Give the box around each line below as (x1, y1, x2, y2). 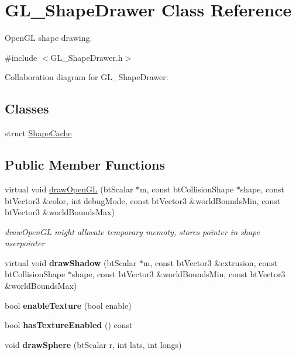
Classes (5, 99, 49, 118)
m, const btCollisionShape (140, 182, 234, 195)
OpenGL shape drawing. (5, 32, 92, 44)
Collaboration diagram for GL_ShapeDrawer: (5, 71, 168, 83)
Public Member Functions (5, 156, 165, 174)
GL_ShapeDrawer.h (50, 51, 123, 63)
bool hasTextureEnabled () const (5, 319, 133, 331)
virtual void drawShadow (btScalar (5, 256, 137, 268)
